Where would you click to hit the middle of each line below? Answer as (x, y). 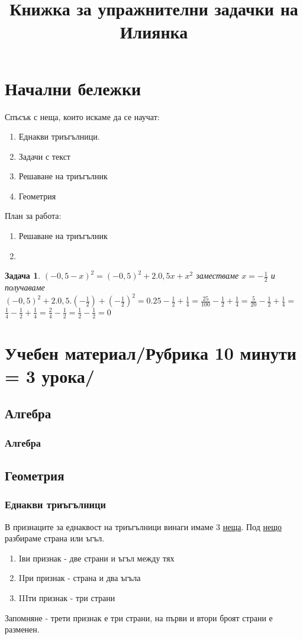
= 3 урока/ (50, 375)
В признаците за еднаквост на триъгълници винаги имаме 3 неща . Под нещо (143, 526)
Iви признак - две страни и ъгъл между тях (96, 558)
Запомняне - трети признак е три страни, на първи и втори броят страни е (139, 617)
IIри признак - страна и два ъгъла (80, 578)
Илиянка (154, 32)
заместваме (217, 275)
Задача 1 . (23, 275)
